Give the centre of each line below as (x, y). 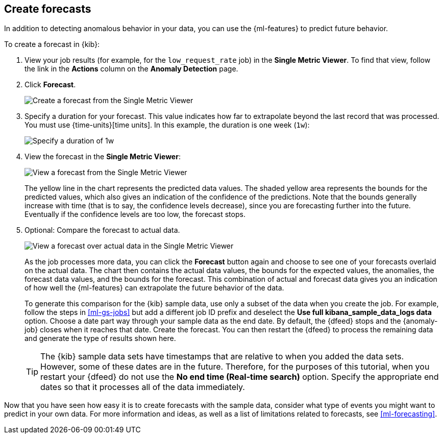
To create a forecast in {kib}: (52, 44)
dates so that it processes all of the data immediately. (143, 387)
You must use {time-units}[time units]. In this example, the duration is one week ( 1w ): (167, 125)
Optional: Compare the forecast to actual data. (102, 230)
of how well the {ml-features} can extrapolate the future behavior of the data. (154, 288)
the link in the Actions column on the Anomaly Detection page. (131, 69)
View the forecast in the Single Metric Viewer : (103, 157)
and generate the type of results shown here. (100, 338)
